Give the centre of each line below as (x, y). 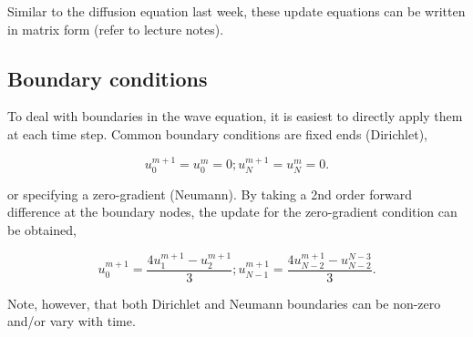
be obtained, (42, 230)
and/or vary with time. (72, 321)
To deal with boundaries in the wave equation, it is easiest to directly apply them (235, 116)
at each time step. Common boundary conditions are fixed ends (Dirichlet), (217, 133)
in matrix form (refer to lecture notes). (116, 29)
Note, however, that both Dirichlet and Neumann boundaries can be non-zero (224, 303)
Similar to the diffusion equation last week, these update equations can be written (236, 11)
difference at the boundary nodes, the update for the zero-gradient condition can (232, 212)
